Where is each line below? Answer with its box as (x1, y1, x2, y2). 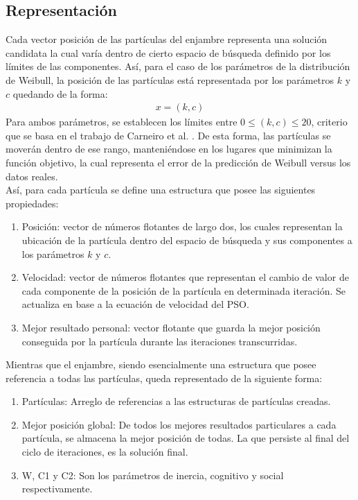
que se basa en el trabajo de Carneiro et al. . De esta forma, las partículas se (6, 128, 331, 142)
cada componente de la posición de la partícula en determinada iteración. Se (21, 283, 346, 298)
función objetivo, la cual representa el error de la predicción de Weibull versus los (6, 155, 351, 169)
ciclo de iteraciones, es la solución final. (21, 445, 188, 459)
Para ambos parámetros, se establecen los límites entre (6, 114, 238, 129)
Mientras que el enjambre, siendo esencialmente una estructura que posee (6, 357, 316, 372)
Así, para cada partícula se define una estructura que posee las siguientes (6, 182, 316, 197)
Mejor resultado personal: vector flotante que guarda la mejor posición (21, 320, 321, 334)
